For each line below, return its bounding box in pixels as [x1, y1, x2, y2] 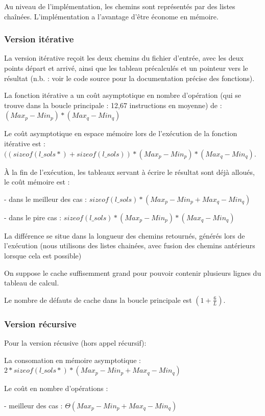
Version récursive [4, 317, 77, 330]
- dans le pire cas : [4, 212, 62, 222]
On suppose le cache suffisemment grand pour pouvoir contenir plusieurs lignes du [4, 267, 261, 278]
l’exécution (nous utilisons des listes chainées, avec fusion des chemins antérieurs [4, 240, 255, 251]
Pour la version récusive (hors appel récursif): [4, 337, 147, 348]
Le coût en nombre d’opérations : [4, 383, 108, 394]
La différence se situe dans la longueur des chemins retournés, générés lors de [4, 230, 245, 241]
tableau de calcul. [4, 277, 59, 288]
